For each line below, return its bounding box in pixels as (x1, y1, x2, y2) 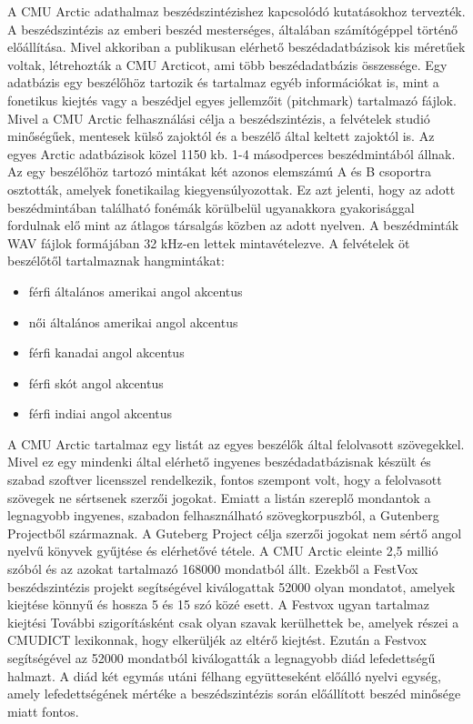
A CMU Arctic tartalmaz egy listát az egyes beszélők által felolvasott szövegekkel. (7, 434, 465, 453)
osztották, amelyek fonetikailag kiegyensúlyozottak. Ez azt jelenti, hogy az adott (7, 179, 456, 198)
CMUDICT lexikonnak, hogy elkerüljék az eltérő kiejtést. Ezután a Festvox (7, 630, 427, 649)
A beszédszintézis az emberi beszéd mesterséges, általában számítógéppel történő (7, 19, 458, 38)
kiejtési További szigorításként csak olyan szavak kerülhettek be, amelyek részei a (7, 612, 459, 631)
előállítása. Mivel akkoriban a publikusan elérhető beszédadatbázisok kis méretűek (7, 37, 466, 56)
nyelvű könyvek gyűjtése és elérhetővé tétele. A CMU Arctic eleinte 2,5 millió (7, 541, 438, 560)
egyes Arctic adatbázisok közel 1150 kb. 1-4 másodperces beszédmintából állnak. (7, 144, 456, 163)
